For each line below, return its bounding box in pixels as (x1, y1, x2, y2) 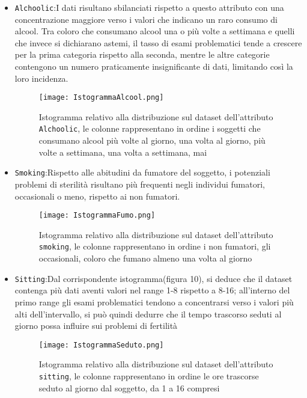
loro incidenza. (14, 72, 68, 84)
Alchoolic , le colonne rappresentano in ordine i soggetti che (38, 122, 261, 135)
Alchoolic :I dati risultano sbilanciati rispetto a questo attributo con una (14, 1, 284, 13)
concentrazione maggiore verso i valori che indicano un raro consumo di (14, 13, 278, 25)
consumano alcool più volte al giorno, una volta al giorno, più (38, 134, 266, 147)
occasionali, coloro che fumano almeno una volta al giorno (38, 252, 252, 265)
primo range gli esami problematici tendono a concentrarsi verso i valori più (14, 295, 294, 308)
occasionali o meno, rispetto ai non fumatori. (14, 189, 180, 202)
